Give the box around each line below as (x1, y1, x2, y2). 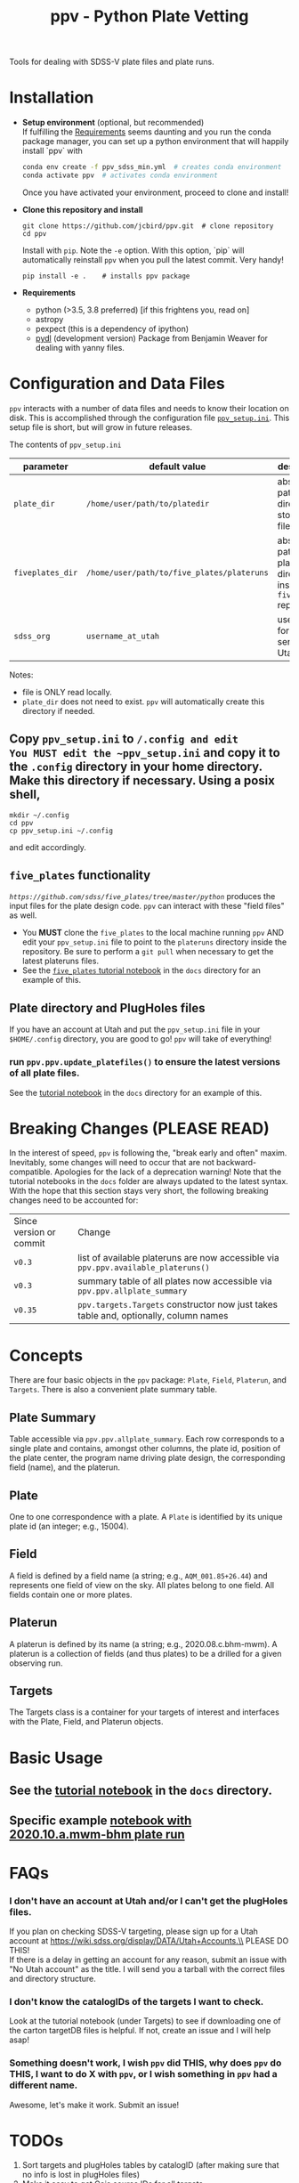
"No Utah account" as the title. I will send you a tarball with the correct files (9, 1963, 286, 1974)
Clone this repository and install (21, 204, 143, 215)
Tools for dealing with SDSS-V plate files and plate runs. (9, 56, 215, 68)
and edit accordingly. (9, 841, 87, 852)
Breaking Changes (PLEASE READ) (9, 1118, 270, 1139)
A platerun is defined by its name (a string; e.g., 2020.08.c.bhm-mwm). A (9, 1638, 278, 1649)
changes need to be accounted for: (9, 1195, 139, 1205)
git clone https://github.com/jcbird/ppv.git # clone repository (21, 221, 274, 231)
